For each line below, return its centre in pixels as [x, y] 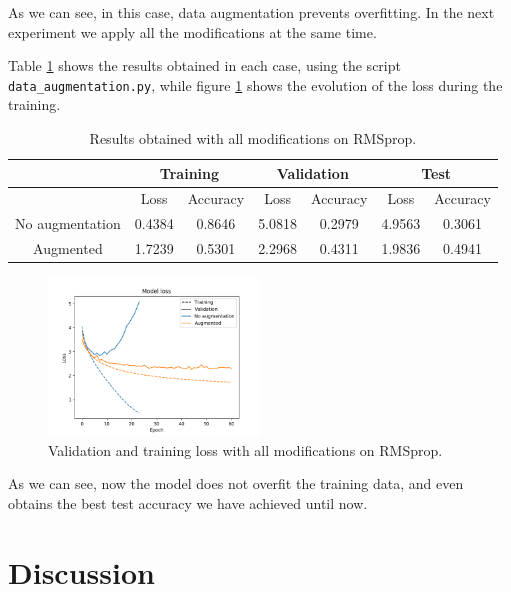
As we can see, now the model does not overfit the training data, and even [236, 483]
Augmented [68, 248]
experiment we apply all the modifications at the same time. [192, 31]
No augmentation [68, 223]
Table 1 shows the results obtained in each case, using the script [204, 65]
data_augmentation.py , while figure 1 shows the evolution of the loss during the [255, 84]
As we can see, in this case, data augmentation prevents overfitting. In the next [251, 12]
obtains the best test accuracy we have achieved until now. [188, 503]
